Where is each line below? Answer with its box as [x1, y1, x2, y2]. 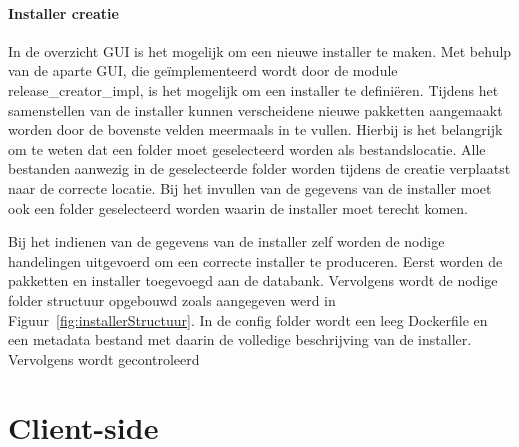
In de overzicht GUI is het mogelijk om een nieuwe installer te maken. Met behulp [8, 40, 512, 61]
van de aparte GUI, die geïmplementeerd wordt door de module [8, 60, 398, 81]
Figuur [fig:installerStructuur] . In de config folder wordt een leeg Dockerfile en [8, 309, 488, 330]
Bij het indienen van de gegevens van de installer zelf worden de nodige [8, 231, 445, 252]
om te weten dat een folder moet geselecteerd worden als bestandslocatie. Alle [8, 138, 486, 159]
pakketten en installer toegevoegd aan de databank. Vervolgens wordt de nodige [8, 270, 498, 291]
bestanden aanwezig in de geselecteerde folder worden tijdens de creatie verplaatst [8, 158, 511, 179]
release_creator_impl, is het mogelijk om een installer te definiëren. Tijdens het [8, 79, 499, 100]
